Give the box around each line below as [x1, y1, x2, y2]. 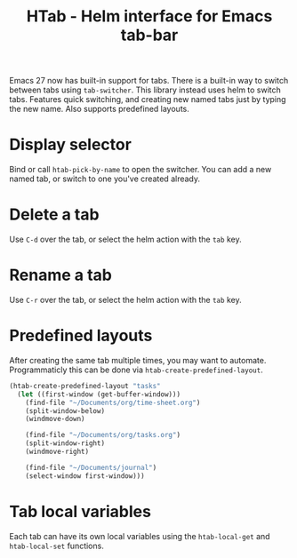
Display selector [9, 135, 132, 155]
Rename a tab [9, 265, 113, 285]
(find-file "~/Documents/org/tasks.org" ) [25, 431, 181, 440]
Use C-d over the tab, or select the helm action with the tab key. [9, 234, 242, 245]
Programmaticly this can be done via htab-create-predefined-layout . [9, 364, 264, 375]
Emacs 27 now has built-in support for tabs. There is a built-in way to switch [9, 76, 289, 86]
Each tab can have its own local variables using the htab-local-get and [9, 530, 270, 541]
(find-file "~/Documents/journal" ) [25, 463, 157, 472]
